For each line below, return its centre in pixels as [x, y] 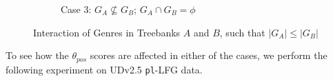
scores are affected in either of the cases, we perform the [209, 55]
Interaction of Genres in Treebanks [107, 32]
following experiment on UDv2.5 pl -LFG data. [104, 69]
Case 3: [76, 9]
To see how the [37, 55]
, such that [242, 32]
